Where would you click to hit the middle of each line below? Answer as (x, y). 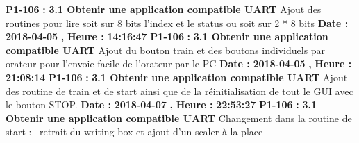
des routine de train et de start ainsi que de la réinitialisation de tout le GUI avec (179, 91)
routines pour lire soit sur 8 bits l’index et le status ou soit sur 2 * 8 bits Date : (177, 23)
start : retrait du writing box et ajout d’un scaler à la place (134, 132)
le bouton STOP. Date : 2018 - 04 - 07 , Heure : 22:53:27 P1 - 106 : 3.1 (161, 104)
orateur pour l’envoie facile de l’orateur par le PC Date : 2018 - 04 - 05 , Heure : (179, 64)
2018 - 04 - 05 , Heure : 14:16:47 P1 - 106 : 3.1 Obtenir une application (167, 36)
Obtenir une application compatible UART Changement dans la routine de (179, 118)
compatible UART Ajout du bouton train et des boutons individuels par (166, 50)
